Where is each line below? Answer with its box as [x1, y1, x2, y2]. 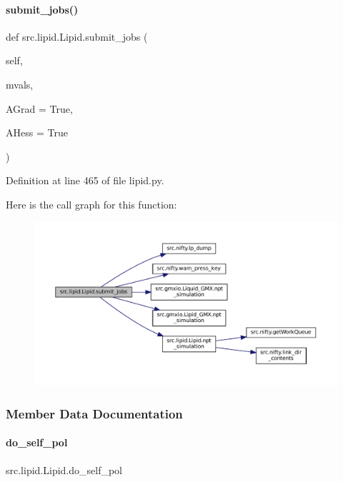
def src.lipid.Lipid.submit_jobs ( [6, 29, 148, 44]
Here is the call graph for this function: [6, 196, 177, 211]
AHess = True [6, 125, 68, 140]
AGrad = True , [6, 101, 73, 116]
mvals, [6, 76, 34, 91]
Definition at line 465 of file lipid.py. [6, 173, 164, 188]
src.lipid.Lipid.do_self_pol [6, 462, 123, 477]
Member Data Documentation [6, 404, 183, 422]
